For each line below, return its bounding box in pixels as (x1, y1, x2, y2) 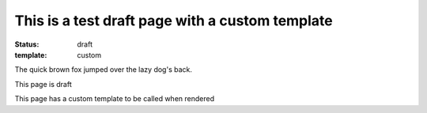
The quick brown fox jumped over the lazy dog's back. (14, 65, 193, 74)
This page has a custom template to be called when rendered (14, 94, 215, 104)
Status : (14, 40, 40, 49)
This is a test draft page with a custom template (14, 12, 334, 29)
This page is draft (14, 79, 72, 89)
